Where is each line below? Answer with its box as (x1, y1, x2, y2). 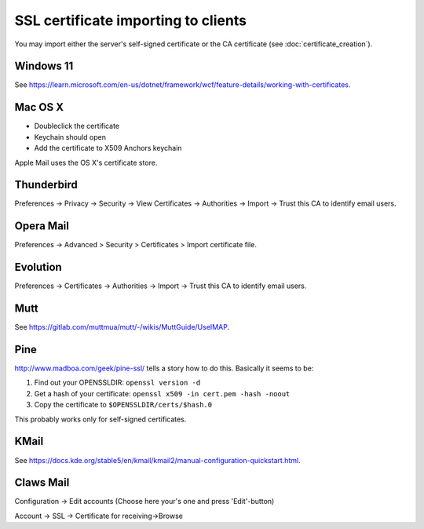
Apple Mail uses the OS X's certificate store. (14, 158, 158, 167)
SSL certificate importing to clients (14, 12, 247, 29)
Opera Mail (14, 220, 70, 233)
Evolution (14, 261, 62, 274)
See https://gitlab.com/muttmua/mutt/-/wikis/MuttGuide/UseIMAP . (14, 323, 230, 332)
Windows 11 (14, 60, 74, 73)
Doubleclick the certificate (34, 122, 120, 131)
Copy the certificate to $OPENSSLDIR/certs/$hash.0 (34, 400, 212, 410)
